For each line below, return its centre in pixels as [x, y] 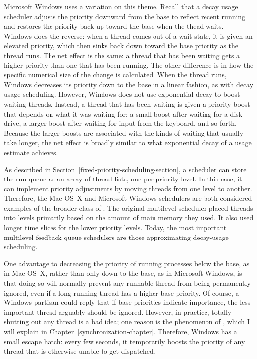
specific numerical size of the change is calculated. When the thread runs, [115, 75]
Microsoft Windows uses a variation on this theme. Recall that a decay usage [121, 6]
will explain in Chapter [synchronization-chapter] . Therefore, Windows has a [121, 331]
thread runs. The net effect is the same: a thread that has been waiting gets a [122, 55]
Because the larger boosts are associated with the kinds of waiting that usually [124, 133]
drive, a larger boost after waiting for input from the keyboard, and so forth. [120, 123]
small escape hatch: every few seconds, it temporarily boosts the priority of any [125, 341]
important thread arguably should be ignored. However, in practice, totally [118, 312]
